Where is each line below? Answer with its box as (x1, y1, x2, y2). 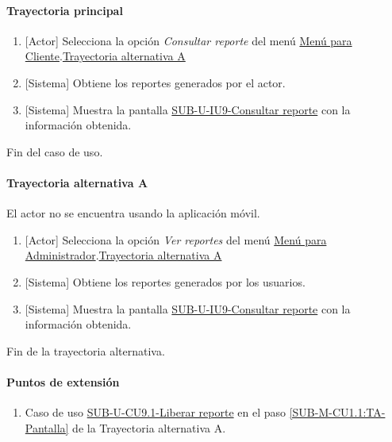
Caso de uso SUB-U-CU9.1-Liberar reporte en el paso (25, 404, 286, 421)
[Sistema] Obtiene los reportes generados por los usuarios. (25, 273, 306, 290)
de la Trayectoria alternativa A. (72, 419, 226, 436)
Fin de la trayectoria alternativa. (6, 342, 165, 359)
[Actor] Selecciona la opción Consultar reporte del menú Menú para (25, 32, 352, 48)
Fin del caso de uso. (6, 143, 103, 160)
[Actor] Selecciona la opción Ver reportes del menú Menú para (25, 231, 327, 248)
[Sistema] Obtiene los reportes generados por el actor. (25, 74, 286, 90)
